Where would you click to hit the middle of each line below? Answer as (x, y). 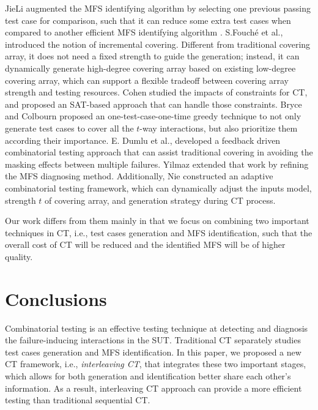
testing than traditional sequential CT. (78, 400)
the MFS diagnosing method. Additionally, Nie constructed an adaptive (139, 176)
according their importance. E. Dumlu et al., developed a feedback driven (143, 140)
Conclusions (56, 298)
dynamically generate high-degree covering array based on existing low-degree (150, 68)
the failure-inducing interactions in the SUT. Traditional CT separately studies (153, 340)
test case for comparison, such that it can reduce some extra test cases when (148, 20)
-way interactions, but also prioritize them (219, 128)
